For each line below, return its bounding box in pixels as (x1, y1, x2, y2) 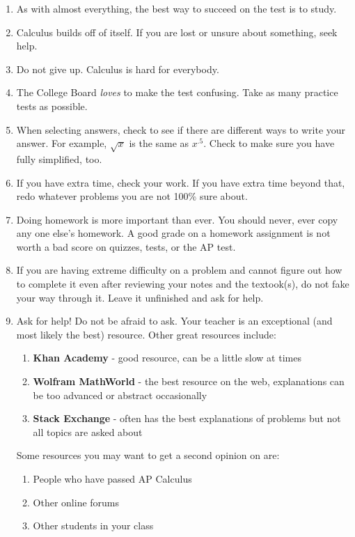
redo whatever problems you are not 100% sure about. (16, 189, 248, 203)
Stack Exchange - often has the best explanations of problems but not (33, 411, 341, 426)
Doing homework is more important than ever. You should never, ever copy (16, 212, 338, 226)
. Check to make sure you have (203, 136, 335, 150)
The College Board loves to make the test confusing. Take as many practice (16, 85, 338, 100)
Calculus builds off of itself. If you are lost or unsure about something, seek (16, 24, 338, 39)
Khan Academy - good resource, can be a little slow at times (33, 350, 301, 365)
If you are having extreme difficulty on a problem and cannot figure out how (16, 263, 342, 277)
